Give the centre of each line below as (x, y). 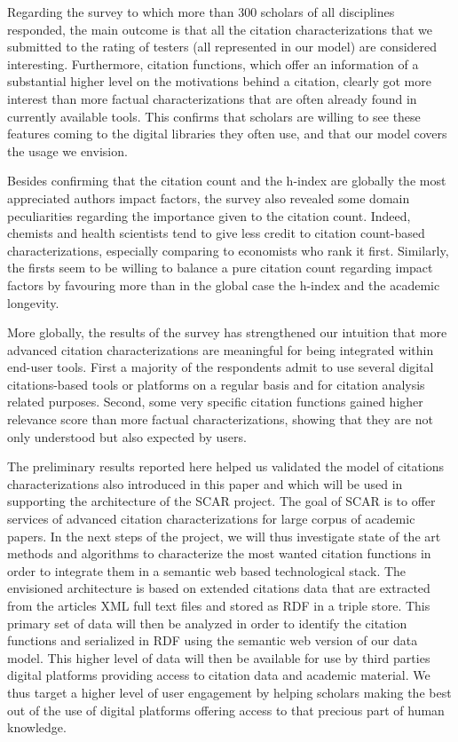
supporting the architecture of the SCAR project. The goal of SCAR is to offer (221, 501)
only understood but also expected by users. (127, 436)
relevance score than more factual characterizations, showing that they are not (220, 419)
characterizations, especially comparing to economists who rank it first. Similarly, (228, 250)
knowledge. (37, 727)
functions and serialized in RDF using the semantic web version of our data (213, 640)
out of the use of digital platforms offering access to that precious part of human (226, 710)
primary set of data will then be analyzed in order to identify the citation (207, 623)
